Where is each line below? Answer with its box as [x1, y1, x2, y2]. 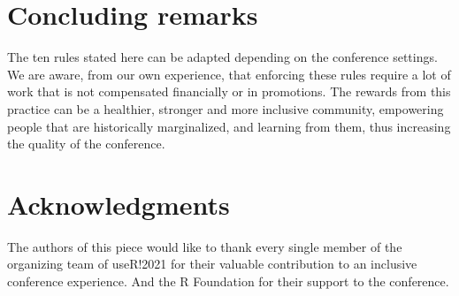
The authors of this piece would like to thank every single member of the [7, 237, 402, 255]
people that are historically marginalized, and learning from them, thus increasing [7, 117, 451, 135]
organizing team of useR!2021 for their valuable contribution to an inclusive [7, 254, 417, 273]
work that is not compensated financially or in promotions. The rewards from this [7, 82, 451, 101]
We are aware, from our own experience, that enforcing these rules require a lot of [7, 65, 451, 83]
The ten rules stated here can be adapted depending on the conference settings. [7, 48, 438, 66]
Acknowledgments [7, 186, 230, 222]
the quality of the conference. [7, 134, 165, 153]
